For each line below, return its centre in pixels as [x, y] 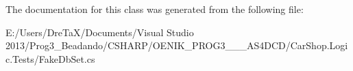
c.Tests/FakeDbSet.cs [50, 58]
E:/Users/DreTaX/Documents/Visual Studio [100, 32]
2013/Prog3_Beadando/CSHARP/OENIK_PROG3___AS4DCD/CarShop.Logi [177, 45]
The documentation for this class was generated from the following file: [155, 9]
